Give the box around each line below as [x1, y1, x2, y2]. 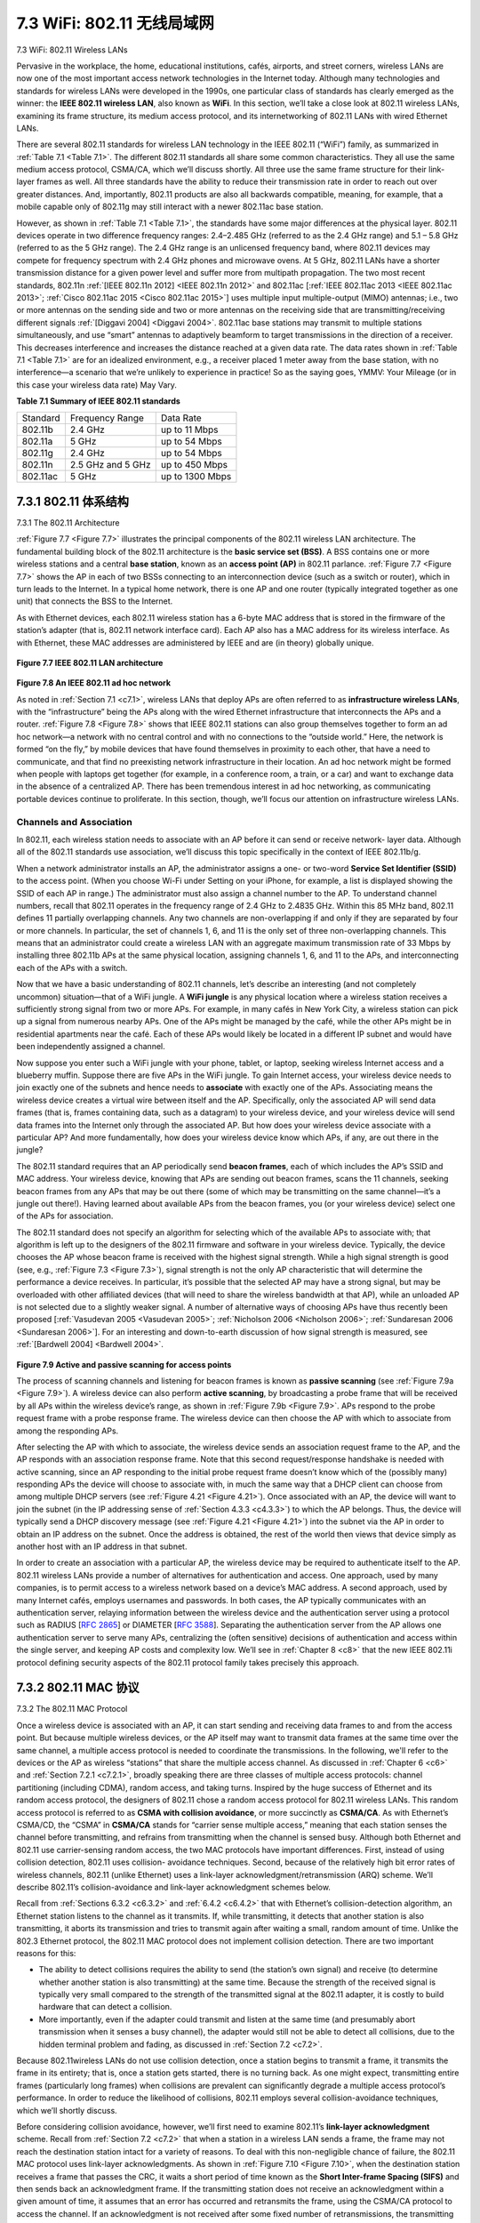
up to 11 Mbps [160, 423, 219, 436]
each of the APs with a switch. [16, 962, 128, 973]
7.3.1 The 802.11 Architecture [16, 518, 120, 528]
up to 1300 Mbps [160, 470, 232, 483]
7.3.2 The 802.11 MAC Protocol [16, 1704, 128, 1714]
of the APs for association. [16, 1210, 114, 1222]
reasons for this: [16, 1947, 76, 1958]
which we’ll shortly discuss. [16, 2105, 117, 2115]
